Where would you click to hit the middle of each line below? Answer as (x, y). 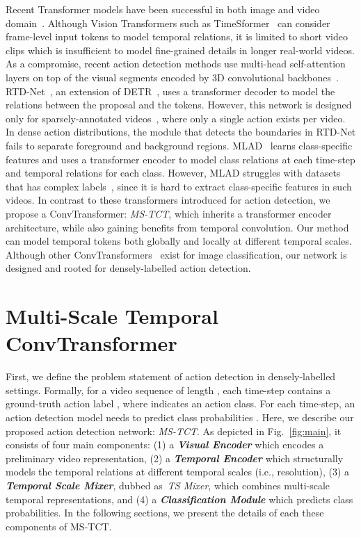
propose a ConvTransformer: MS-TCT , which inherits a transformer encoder (169, 213)
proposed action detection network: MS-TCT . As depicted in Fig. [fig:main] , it (174, 431)
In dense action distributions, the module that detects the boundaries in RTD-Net (181, 132)
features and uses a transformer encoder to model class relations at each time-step (180, 159)
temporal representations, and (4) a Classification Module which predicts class (179, 499)
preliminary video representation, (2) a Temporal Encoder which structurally (175, 458)
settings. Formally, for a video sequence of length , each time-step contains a (168, 390)
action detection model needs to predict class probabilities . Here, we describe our (180, 417)
